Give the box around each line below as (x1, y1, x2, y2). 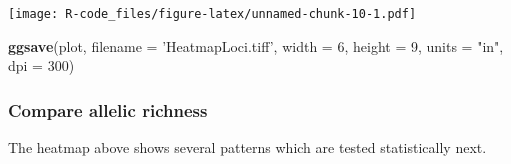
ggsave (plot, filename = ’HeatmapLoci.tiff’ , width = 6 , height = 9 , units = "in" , (8, 35, 504, 56)
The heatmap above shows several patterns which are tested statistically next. (8, 137, 487, 158)
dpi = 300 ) (8, 55, 75, 76)
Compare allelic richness (8, 97, 208, 122)
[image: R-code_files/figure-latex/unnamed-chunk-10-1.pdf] (8, 7, 417, 21)
